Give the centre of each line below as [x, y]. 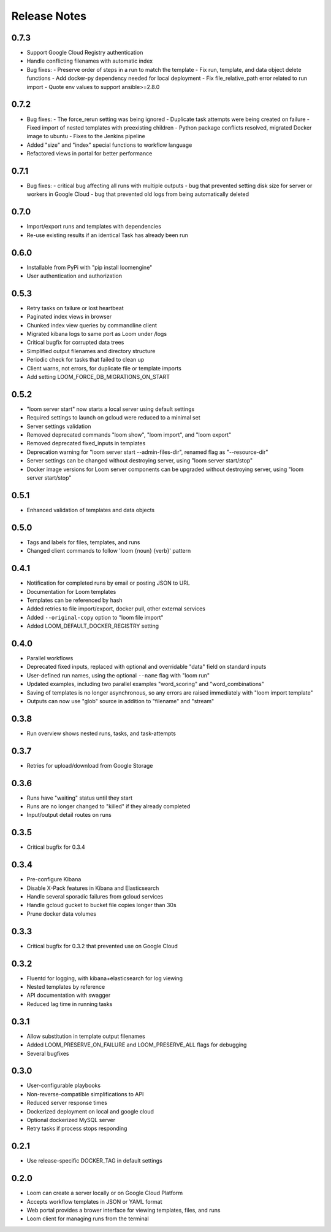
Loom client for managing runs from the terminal [88, 1218]
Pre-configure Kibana [54, 879]
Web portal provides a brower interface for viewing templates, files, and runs [124, 1210]
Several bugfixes [48, 1053]
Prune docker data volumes [61, 914]
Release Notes [49, 16]
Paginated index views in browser [69, 317]
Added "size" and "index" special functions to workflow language [109, 145]
